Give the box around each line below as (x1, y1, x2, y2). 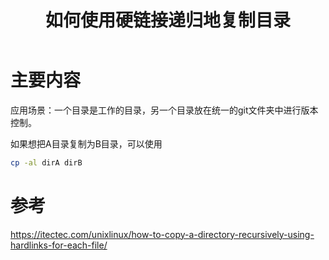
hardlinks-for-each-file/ (10, 239, 108, 251)
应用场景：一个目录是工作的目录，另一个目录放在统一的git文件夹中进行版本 (10, 104, 319, 116)
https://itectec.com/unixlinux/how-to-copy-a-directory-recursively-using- (10, 228, 315, 240)
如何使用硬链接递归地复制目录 (44, 9, 291, 32)
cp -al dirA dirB (10, 157, 83, 168)
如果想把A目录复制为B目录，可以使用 (10, 137, 163, 150)
